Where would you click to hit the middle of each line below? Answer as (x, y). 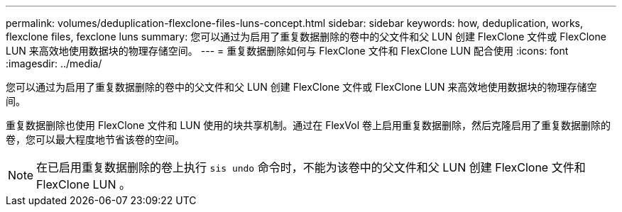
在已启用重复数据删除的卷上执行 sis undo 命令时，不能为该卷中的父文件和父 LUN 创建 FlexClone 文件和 (311, 167)
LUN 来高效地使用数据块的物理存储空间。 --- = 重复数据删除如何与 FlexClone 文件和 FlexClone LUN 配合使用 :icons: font (287, 51)
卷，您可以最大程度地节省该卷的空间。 (95, 139)
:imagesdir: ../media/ (54, 63)
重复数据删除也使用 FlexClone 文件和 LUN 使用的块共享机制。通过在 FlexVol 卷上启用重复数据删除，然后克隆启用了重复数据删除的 (308, 125)
